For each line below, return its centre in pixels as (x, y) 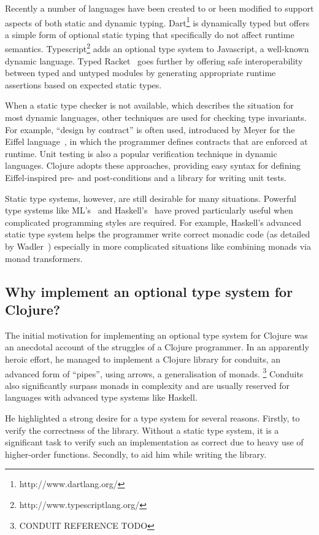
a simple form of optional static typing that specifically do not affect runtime (150, 34)
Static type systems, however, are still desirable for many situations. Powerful (151, 198)
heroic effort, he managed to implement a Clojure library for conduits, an (143, 359)
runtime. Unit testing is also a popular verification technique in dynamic (141, 153)
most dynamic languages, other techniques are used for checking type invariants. (156, 117)
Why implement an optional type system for (149, 291)
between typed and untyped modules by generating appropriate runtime (140, 73)
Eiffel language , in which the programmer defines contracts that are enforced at (156, 141)
